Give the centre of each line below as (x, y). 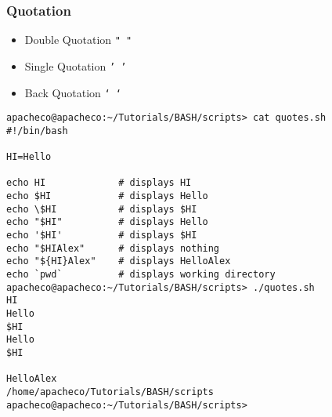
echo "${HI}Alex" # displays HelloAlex (119, 261)
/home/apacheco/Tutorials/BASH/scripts (110, 392)
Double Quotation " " (78, 40)
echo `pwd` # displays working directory (141, 275)
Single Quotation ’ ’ (76, 65)
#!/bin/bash (37, 131)
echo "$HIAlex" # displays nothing (113, 248)
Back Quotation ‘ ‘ (73, 92)
